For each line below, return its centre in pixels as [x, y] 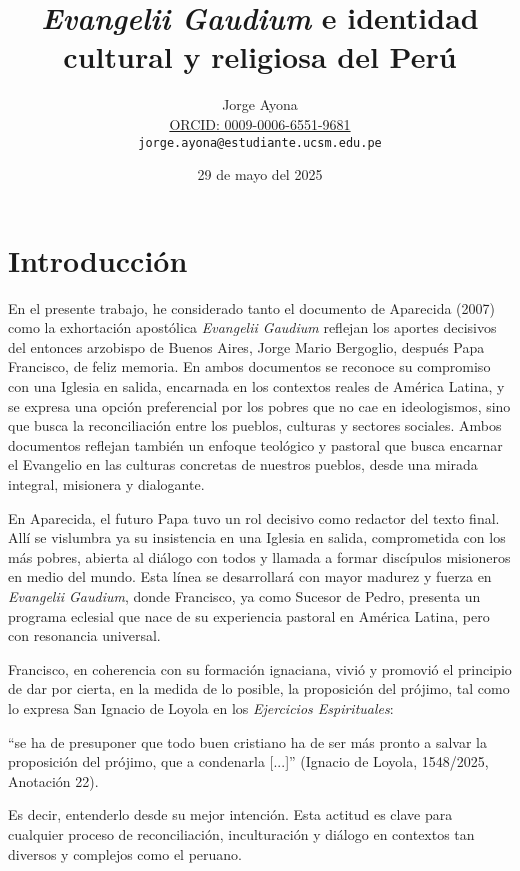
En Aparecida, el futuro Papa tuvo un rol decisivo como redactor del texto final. [254, 517]
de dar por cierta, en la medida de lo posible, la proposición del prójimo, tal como [259, 688]
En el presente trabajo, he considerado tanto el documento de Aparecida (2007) [252, 307]
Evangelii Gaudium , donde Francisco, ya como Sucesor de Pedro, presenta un [244, 596]
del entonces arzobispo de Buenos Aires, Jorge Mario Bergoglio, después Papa [246, 346]
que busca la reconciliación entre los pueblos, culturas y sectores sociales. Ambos [255, 425]
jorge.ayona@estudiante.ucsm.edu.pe [260, 142]
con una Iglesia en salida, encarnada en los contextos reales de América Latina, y [256, 386]
